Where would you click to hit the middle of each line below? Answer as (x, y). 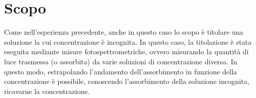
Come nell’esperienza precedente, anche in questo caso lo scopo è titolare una (124, 32)
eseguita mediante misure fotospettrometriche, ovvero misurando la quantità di (126, 52)
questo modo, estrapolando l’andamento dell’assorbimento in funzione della (121, 71)
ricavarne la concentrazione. (47, 91)
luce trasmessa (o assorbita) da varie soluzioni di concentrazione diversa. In (121, 61)
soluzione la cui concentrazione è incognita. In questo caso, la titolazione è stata (128, 41)
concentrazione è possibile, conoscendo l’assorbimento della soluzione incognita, (127, 81)
